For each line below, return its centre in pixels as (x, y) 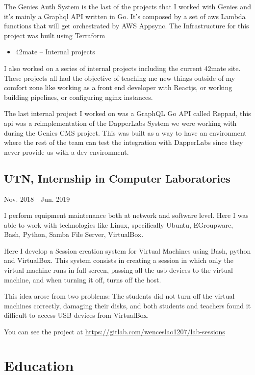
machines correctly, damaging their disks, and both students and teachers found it (127, 305)
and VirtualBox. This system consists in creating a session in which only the (119, 260)
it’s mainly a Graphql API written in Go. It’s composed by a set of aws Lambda (125, 16)
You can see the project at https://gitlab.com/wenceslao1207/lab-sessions (115, 332)
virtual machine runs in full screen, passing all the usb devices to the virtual (118, 270)
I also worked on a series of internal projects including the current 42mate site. (122, 68)
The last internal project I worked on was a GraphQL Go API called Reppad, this (127, 113)
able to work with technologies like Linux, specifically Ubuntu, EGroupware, (119, 224)
